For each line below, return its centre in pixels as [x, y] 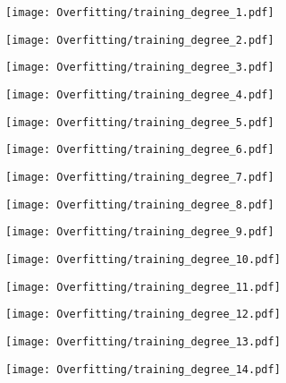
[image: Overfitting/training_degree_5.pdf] [140, 122]
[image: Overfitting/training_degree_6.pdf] [140, 150]
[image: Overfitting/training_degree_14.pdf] [143, 369]
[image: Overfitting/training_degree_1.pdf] [140, 13]
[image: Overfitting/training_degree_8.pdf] [140, 204]
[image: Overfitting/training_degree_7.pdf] [140, 177]
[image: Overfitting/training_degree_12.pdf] [143, 315]
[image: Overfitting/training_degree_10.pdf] [143, 259]
